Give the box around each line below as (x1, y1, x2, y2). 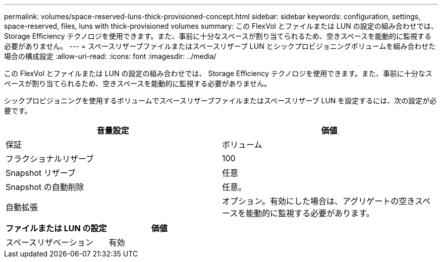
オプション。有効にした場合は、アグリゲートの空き (222, 196, 415, 206)
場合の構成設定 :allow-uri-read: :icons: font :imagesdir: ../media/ (4, 52, 216, 60)
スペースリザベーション (6, 237, 93, 247)
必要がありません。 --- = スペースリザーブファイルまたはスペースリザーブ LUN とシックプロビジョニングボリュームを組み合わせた (4, 42, 436, 50)
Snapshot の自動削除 (6, 182, 84, 192)
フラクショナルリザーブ (6, 154, 94, 164)
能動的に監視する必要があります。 (246, 208, 374, 218)
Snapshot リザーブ (6, 168, 76, 178)
